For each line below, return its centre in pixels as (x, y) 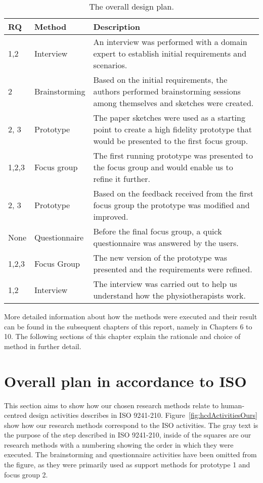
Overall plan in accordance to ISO (125, 381)
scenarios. (110, 65)
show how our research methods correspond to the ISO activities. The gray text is (131, 425)
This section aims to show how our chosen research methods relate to (112, 405)
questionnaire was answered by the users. (166, 243)
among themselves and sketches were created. (173, 103)
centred (15, 415)
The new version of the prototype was (160, 257)
